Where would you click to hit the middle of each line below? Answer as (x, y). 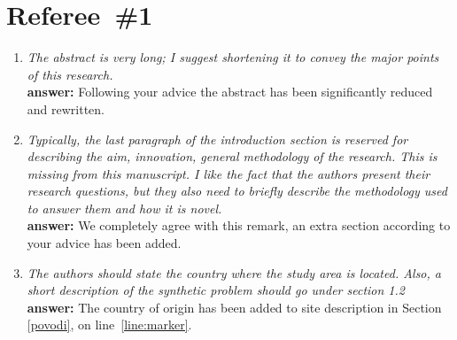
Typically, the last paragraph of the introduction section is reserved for (217, 139)
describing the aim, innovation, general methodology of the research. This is (232, 156)
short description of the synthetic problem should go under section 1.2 (216, 290)
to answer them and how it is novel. (124, 208)
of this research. (70, 74)
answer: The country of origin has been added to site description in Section (234, 307)
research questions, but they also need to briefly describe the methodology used (237, 191)
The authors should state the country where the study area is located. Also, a (234, 272)
